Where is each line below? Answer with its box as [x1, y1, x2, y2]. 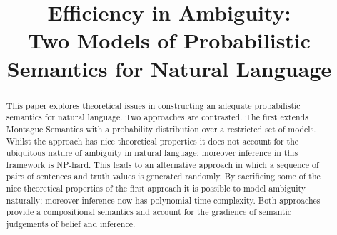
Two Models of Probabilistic [27, 26, 311, 55]
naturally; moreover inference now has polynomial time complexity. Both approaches [6, 194, 321, 206]
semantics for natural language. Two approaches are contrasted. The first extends [6, 111, 308, 123]
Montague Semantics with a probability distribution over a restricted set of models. [6, 122, 316, 135]
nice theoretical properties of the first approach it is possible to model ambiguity [6, 182, 306, 194]
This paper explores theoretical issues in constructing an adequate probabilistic [6, 99, 301, 111]
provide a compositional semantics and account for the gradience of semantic [6, 206, 292, 218]
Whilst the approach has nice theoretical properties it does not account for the [6, 135, 299, 147]
